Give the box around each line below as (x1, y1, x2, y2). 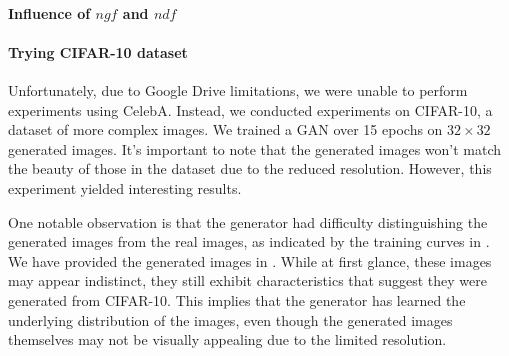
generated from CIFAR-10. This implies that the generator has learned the (8, 289, 466, 310)
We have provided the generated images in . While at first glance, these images (8, 250, 492, 271)
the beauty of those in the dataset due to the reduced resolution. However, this (8, 158, 492, 179)
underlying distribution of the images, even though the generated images (8, 309, 453, 330)
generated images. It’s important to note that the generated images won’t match (8, 138, 502, 159)
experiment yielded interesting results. (8, 177, 242, 198)
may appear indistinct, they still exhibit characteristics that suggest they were (8, 270, 487, 291)
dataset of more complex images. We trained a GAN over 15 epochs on (8, 119, 443, 140)
